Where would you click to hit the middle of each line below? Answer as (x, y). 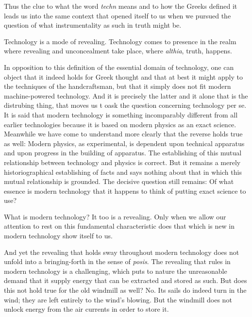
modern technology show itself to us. (58, 236)
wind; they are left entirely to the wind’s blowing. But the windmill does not (118, 299)
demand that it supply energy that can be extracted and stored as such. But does (126, 280)
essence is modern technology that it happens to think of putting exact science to (125, 191)
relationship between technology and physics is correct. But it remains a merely (122, 162)
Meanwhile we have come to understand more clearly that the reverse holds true (123, 134)
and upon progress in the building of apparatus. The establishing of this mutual (123, 153)
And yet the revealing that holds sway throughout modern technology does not (122, 252)
